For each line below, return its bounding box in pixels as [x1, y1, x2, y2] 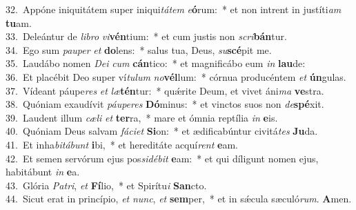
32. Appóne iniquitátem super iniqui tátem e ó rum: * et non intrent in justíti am [6, 2, 342, 16]
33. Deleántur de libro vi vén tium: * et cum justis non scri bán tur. [6, 29, 287, 44]
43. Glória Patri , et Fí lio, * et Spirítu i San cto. [6, 178, 207, 192]
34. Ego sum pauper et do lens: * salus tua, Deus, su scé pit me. [6, 42, 272, 57]
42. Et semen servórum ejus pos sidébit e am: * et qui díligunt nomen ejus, [6, 151, 319, 165]
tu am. [6, 15, 32, 30]
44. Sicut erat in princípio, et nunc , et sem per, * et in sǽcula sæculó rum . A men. [6, 191, 352, 206]
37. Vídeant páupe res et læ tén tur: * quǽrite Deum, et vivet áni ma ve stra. [6, 83, 324, 97]
